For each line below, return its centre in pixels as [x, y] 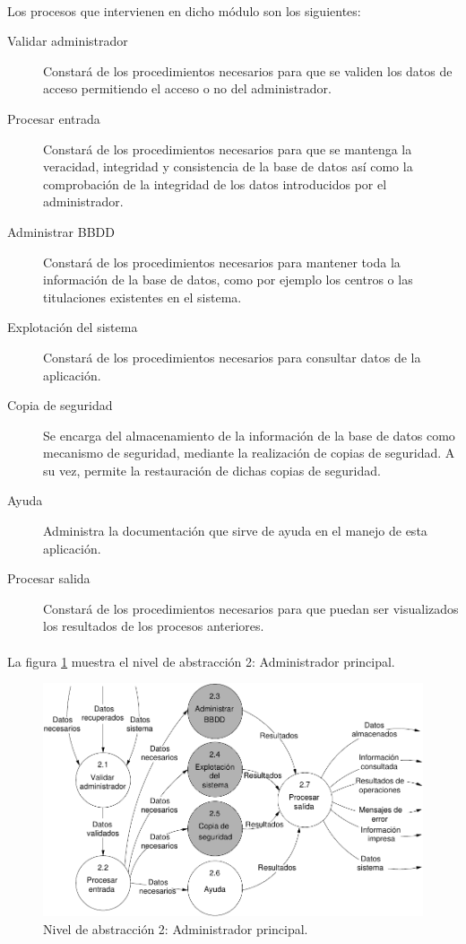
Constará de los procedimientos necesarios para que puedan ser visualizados [251, 608]
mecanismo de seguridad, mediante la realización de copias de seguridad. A [249, 453]
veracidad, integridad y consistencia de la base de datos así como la [228, 166]
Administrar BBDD [61, 231]
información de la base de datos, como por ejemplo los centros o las [228, 280]
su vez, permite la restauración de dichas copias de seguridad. [212, 470]
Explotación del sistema [73, 327]
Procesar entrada [54, 118]
